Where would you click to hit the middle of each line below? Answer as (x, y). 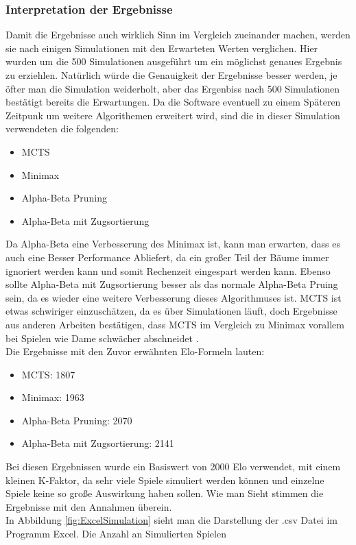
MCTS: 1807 (48, 374)
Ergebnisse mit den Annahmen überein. (89, 506)
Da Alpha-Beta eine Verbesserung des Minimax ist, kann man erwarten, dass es (173, 244)
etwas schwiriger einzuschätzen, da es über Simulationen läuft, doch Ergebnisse (171, 311)
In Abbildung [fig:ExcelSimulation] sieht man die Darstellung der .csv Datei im (171, 520)
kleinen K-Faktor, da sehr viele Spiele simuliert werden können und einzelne (165, 480)
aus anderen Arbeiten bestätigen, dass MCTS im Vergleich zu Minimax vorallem (175, 324)
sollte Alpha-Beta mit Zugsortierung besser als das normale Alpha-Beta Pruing (172, 284)
